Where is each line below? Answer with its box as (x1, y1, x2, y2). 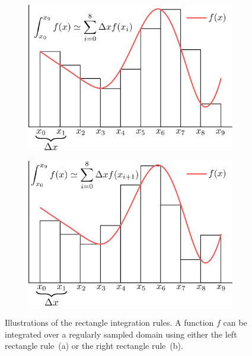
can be (223, 316, 247, 328)
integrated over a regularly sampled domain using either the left (5, 328, 237, 340)
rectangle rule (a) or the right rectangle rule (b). (5, 339, 183, 352)
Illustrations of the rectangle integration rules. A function (5, 316, 214, 328)
